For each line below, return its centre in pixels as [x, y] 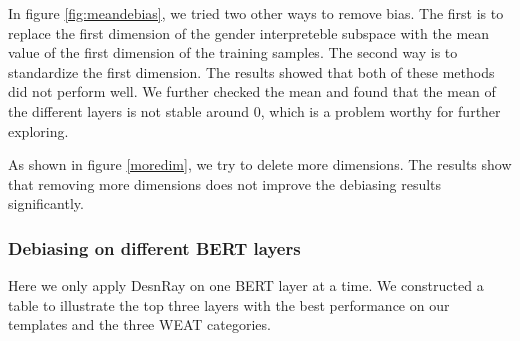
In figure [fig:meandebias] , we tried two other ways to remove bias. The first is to [256, 13]
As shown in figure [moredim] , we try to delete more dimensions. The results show [260, 164]
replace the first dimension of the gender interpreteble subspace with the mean [249, 32]
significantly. [46, 203]
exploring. [38, 130]
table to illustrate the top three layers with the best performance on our [229, 304]
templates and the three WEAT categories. [139, 324]
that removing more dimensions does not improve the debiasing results [225, 183]
